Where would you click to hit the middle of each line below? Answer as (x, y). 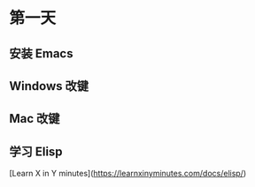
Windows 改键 (49, 86)
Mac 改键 (35, 119)
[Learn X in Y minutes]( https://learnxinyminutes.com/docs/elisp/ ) (128, 174)
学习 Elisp (36, 151)
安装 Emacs (41, 53)
